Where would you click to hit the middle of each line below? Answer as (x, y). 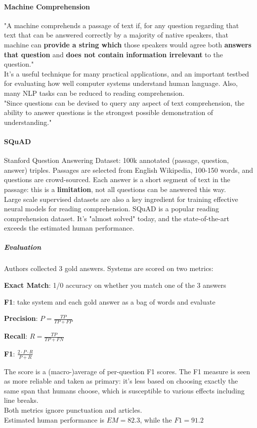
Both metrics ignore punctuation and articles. (73, 410)
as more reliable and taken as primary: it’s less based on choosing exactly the (121, 381)
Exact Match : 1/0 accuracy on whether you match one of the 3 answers (115, 285)
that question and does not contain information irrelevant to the (113, 54)
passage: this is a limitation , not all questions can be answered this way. (115, 189)
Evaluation (23, 247)
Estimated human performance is (54, 419)
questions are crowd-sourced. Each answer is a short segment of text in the (117, 179)
